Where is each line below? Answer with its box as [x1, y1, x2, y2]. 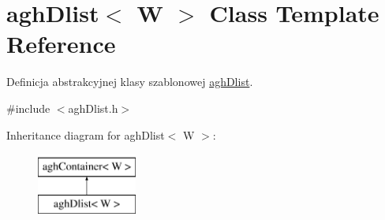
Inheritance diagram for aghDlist [6, 126, 165, 143]
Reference [6, 28, 116, 60]
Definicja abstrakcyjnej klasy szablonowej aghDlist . [6, 73, 253, 90]
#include [6, 99, 50, 116]
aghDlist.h [68, 99, 118, 116]
